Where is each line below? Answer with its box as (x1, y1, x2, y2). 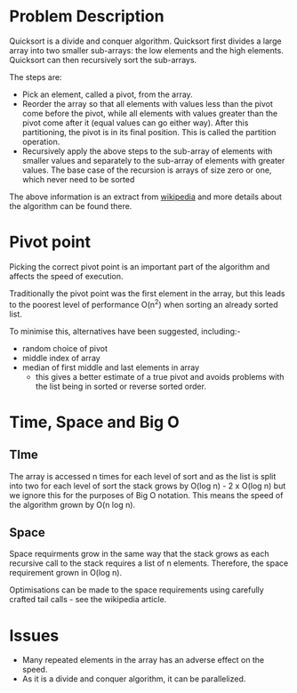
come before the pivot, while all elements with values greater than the (21, 108, 278, 118)
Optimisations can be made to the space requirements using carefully (9, 584, 264, 595)
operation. (21, 136, 60, 147)
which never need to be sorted (21, 173, 135, 184)
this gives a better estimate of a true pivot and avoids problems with (35, 371, 285, 382)
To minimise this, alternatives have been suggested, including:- (9, 326, 241, 336)
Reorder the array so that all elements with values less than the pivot (21, 98, 274, 109)
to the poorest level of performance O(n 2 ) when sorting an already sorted (9, 297, 278, 310)
